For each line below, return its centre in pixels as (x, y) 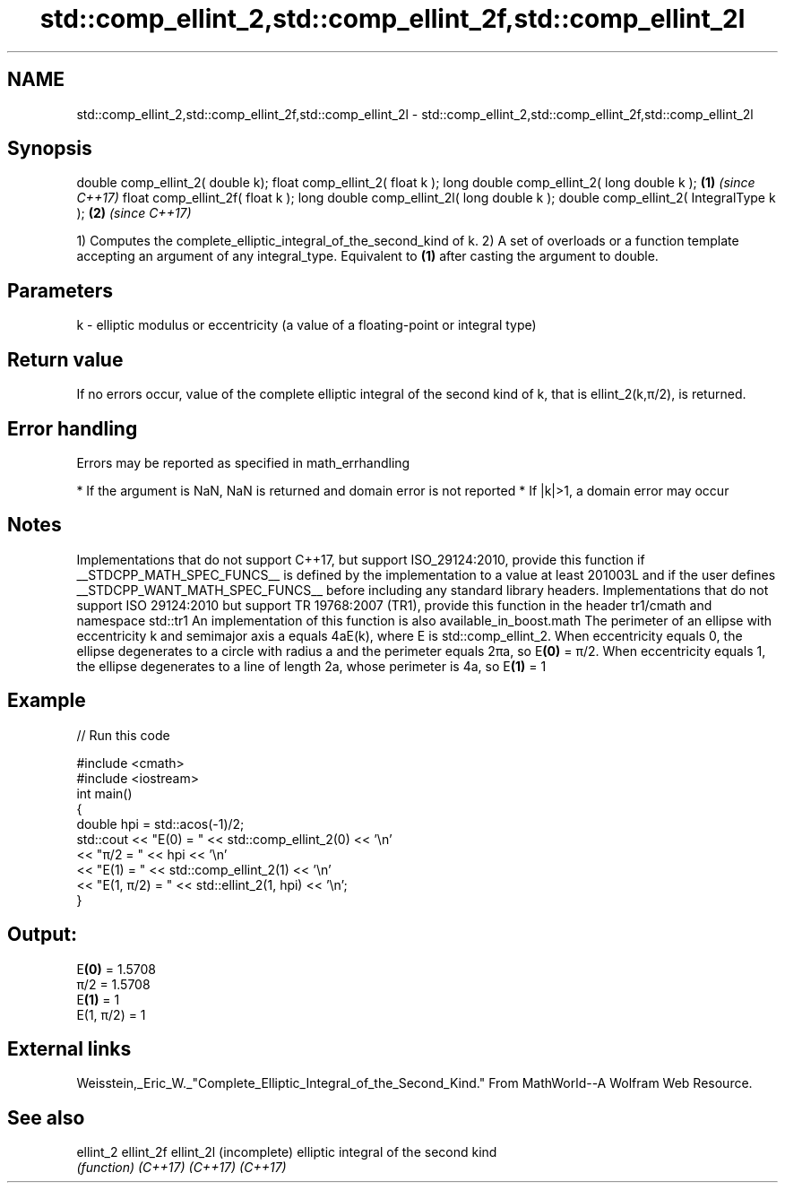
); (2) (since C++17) (134, 213)
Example (47, 701)
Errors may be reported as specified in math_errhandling (243, 462)
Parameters (60, 290)
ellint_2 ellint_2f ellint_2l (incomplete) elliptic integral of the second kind (287, 1152)
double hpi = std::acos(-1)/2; (160, 824)
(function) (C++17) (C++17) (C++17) (181, 1168)
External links (69, 1048)
